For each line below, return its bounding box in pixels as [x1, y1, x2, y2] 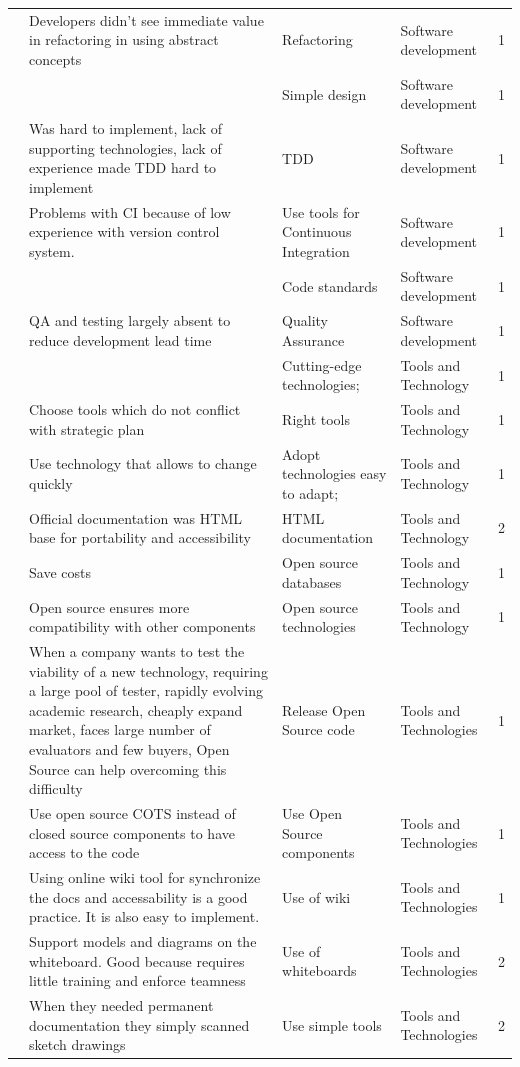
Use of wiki [282, 886, 351, 907]
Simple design [282, 83, 367, 104]
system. [29, 241, 75, 262]
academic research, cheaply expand [29, 699, 243, 720]
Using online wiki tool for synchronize [29, 867, 261, 887]
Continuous [282, 221, 352, 242]
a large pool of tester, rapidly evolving [29, 680, 263, 701]
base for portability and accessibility [29, 527, 251, 548]
